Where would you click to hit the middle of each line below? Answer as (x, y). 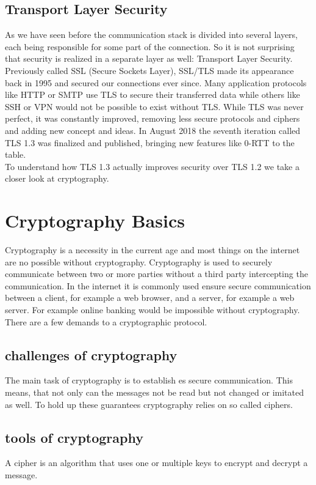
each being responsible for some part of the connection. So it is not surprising (150, 46)
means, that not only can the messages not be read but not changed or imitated (154, 392)
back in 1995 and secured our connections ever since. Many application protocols (156, 82)
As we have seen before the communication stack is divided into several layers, (152, 35)
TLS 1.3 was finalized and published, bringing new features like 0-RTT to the (150, 142)
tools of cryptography (74, 437)
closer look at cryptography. (57, 178)
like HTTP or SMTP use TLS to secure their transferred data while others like (153, 94)
